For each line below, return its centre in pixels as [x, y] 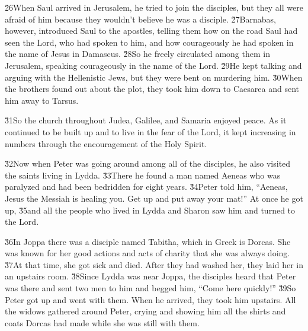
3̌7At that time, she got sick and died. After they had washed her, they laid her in [154, 264]
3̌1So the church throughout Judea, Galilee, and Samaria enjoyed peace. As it [146, 120]
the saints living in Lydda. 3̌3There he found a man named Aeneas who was [143, 175]
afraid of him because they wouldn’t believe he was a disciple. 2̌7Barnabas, [140, 19]
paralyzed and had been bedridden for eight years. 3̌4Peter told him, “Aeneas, [146, 187]
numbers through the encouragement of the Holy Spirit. [106, 143]
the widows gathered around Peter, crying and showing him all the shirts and [145, 311]
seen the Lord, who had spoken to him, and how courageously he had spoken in [149, 42]
